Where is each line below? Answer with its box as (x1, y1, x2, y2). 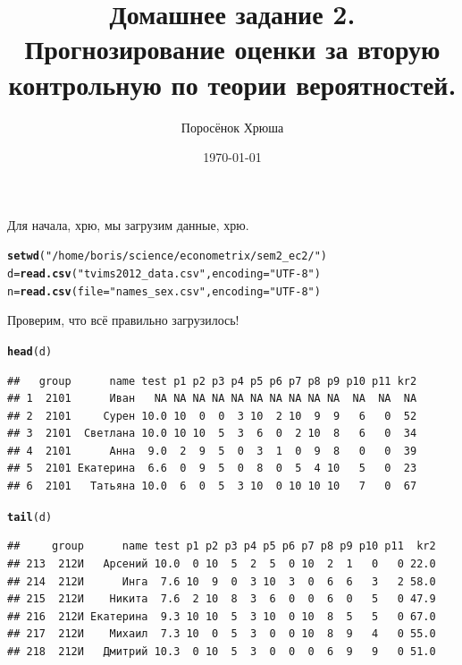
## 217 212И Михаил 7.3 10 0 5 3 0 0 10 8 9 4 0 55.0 (7, 627, 436, 641)
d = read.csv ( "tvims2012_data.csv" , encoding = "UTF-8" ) (7, 267, 321, 280)
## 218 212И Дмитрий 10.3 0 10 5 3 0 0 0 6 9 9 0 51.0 (7, 644, 436, 658)
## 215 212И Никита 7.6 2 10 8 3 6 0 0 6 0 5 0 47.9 (7, 593, 436, 606)
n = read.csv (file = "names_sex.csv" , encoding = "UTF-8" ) (7, 285, 321, 298)
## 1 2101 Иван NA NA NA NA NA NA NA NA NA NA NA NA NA (7, 392, 417, 405)
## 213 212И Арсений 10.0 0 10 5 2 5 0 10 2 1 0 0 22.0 (7, 557, 436, 570)
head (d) (7, 345, 53, 358)
